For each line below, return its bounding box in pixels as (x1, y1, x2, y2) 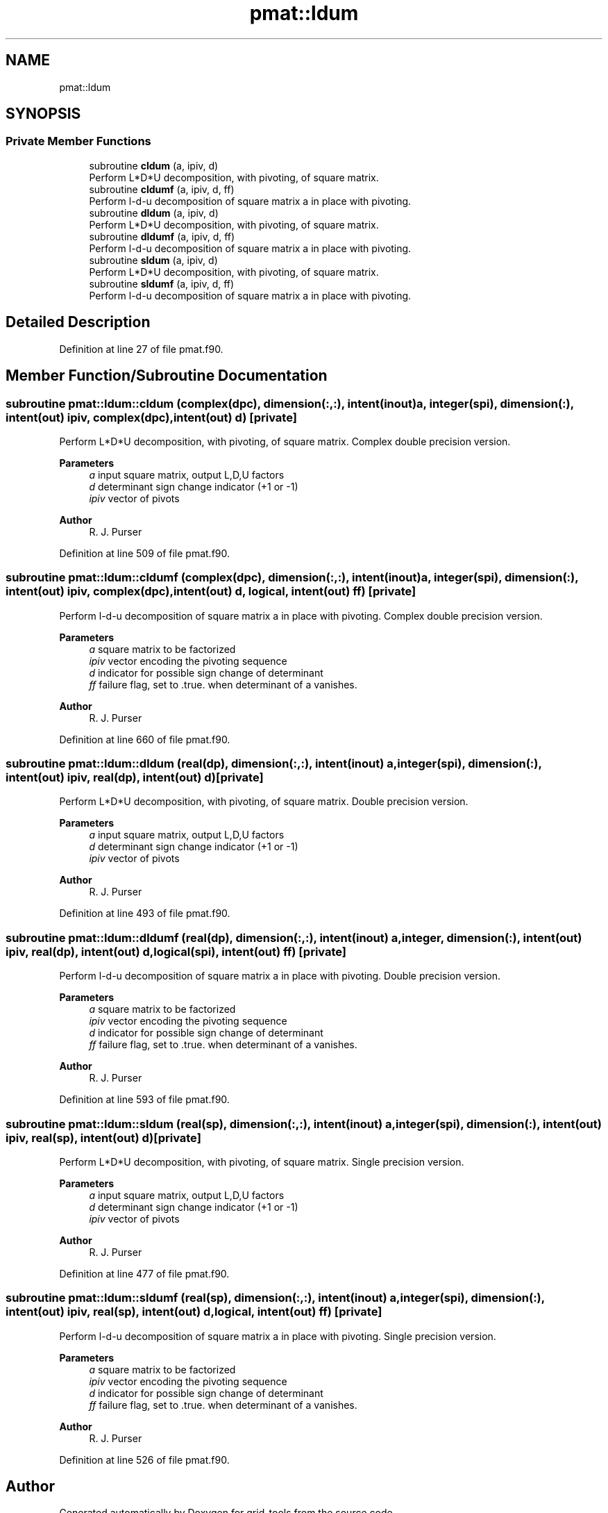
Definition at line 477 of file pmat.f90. (59, 1267, 230, 1280)
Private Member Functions (6, 134, 151, 149)
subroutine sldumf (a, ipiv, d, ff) (89, 277, 235, 290)
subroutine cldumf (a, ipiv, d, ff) (89, 183, 235, 195)
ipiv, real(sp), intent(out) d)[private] (6, 1130, 201, 1145)
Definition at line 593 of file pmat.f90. (59, 1093, 230, 1106)
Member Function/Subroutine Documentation (6, 367, 328, 385)
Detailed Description (6, 313, 151, 331)
